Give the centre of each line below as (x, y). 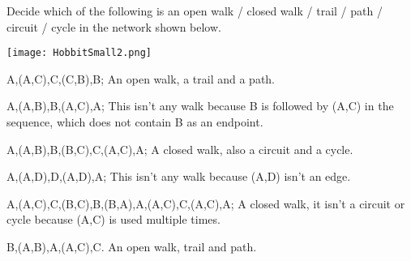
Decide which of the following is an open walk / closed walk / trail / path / (195, 11)
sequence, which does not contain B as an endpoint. (135, 122)
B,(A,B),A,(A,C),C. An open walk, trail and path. (132, 246)
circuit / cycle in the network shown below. (114, 26)
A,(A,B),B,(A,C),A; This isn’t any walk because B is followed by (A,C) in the (200, 106)
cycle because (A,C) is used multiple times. (113, 219)
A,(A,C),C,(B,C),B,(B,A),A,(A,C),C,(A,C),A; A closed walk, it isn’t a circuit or (206, 203)
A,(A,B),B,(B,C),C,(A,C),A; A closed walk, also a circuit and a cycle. (180, 149)
